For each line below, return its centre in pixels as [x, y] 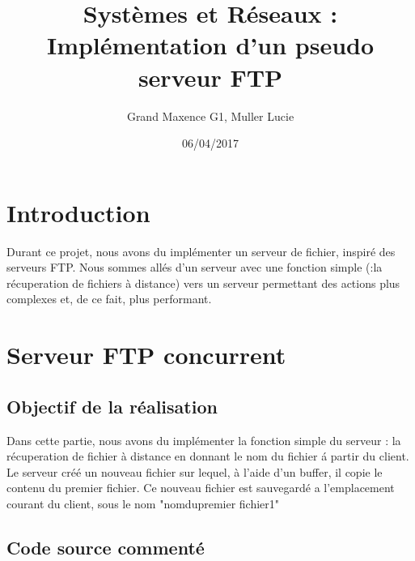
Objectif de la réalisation [112, 406]
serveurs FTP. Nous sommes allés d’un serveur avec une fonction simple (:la [195, 267]
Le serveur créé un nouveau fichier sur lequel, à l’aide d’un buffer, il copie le [195, 471]
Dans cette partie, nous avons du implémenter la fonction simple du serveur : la [204, 440]
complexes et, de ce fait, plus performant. [109, 299]
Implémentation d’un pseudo [210, 45]
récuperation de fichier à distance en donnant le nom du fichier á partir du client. [208, 456]
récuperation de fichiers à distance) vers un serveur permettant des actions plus [203, 283]
